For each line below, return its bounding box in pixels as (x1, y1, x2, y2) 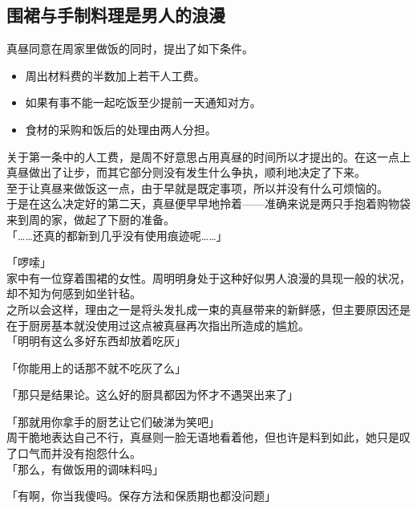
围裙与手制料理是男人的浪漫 (6, 2, 225, 27)
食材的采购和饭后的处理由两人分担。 (25, 120, 217, 137)
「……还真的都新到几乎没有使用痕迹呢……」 (6, 226, 228, 243)
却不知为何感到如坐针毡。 (6, 285, 141, 302)
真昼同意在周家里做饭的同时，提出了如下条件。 (6, 40, 253, 57)
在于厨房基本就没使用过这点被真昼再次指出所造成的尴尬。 (6, 316, 310, 333)
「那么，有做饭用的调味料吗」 (6, 460, 164, 477)
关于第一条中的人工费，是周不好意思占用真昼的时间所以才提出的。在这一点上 (6, 148, 411, 165)
